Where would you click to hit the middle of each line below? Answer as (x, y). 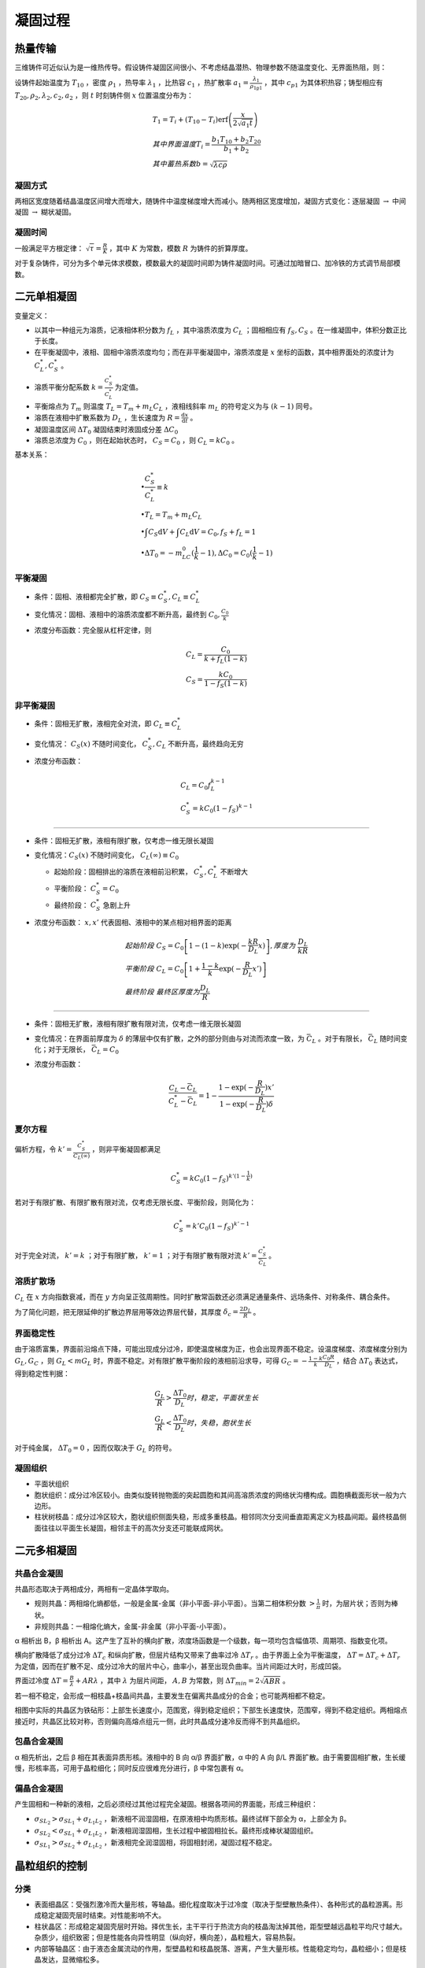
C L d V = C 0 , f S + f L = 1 (218, 533)
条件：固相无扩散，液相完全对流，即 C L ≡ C (106, 724)
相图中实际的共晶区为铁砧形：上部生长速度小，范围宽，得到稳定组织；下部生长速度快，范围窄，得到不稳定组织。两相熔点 (211, 1710)
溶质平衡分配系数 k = (69, 387)
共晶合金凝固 (39, 1573)
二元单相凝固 (46, 296)
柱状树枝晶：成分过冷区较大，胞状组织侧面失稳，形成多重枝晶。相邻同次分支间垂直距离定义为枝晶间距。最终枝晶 (217, 1517)
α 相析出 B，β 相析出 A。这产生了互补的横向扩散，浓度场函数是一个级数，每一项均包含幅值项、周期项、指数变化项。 (203, 1641)
